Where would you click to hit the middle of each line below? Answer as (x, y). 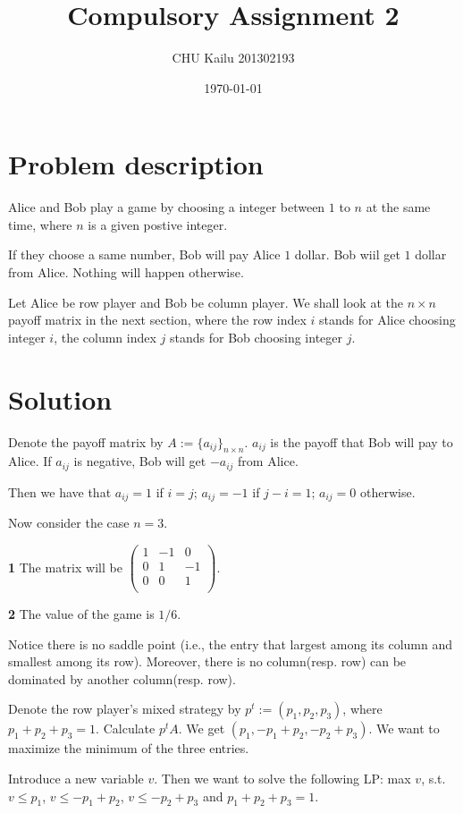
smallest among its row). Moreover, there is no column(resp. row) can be (207, 661)
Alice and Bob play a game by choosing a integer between (167, 207)
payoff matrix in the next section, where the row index (157, 320)
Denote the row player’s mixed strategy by (125, 709)
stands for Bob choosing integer (257, 337)
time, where (40, 224)
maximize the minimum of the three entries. (129, 748)
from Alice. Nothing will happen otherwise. (126, 272)
